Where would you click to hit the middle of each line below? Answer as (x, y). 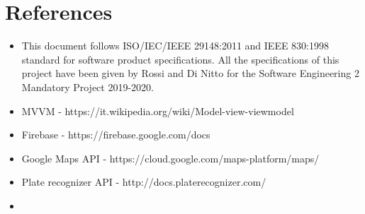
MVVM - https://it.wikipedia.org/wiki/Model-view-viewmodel (158, 111)
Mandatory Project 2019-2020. (88, 87)
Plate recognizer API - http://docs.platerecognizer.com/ (144, 182)
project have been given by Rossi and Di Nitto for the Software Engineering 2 (190, 73)
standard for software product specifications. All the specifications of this (180, 59)
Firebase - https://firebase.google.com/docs (116, 135)
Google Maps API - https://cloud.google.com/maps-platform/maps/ (170, 158)
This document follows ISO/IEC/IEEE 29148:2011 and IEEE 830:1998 (175, 46)
